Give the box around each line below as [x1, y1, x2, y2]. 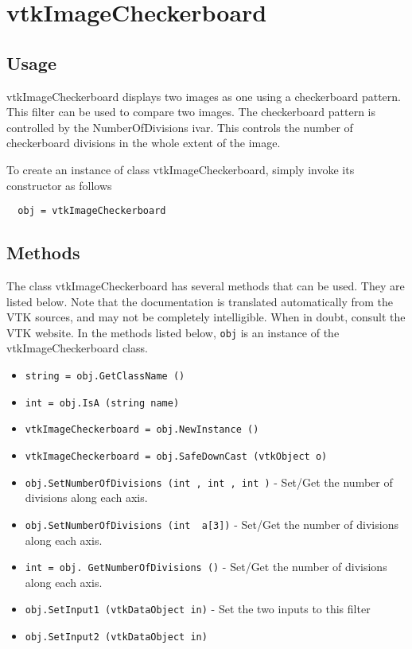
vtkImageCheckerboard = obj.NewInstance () [25, 424, 259, 436]
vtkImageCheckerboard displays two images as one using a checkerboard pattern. [6, 87, 401, 104]
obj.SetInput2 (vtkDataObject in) [25, 632, 208, 643]
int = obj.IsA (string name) [25, 397, 180, 409]
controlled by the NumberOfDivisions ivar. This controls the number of [6, 119, 353, 135]
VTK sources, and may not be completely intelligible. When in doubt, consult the [6, 309, 406, 325]
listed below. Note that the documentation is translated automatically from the [6, 293, 394, 309]
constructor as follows [6, 177, 112, 193]
